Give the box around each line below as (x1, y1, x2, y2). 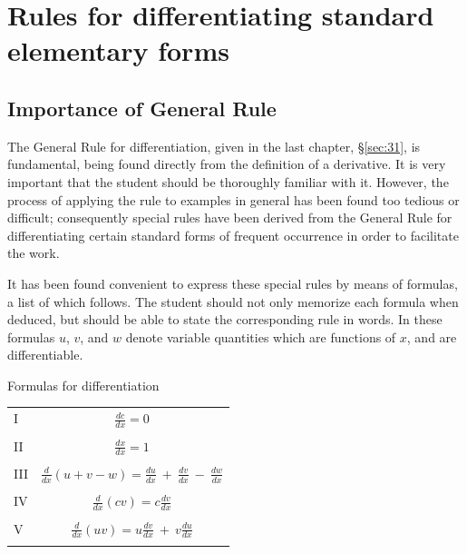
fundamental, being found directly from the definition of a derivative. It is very (7, 154, 446, 173)
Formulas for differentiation (7, 375, 160, 394)
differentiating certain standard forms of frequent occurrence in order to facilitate (7, 225, 459, 244)
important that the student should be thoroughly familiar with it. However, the (7, 172, 449, 191)
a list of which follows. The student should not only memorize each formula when (7, 292, 459, 311)
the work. (7, 243, 60, 262)
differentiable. (7, 345, 83, 364)
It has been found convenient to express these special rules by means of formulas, (7, 273, 458, 292)
